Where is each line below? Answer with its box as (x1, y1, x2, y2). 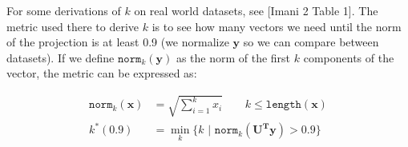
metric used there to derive (6, 18, 139, 34)
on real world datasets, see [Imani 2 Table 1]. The (134, 2, 378, 18)
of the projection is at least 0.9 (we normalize (6, 34, 229, 50)
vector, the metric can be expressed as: (6, 65, 197, 81)
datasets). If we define (6, 49, 115, 66)
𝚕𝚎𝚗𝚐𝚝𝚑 (265, 99, 301, 111)
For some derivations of (6, 2, 121, 18)
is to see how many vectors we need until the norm (151, 18, 402, 34)
